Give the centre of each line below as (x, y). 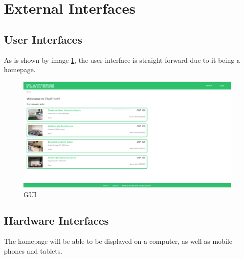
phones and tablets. (33, 250)
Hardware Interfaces (56, 220)
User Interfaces (43, 39)
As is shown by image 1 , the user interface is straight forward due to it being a (122, 60)
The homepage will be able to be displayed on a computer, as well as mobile (118, 241)
